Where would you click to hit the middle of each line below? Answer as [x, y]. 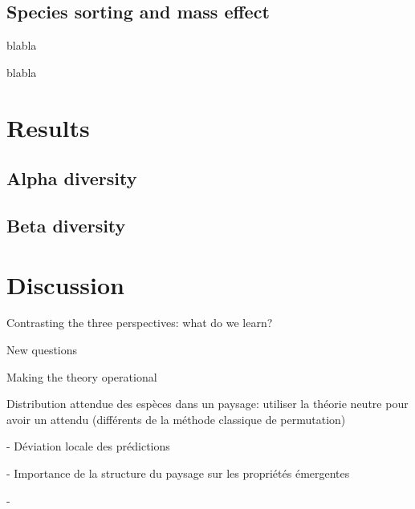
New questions [42, 350]
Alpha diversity [72, 178]
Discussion [65, 284]
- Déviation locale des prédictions [88, 446]
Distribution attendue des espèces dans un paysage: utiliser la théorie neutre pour [207, 404]
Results [48, 127]
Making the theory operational [82, 376]
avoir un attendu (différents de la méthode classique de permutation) [176, 419]
